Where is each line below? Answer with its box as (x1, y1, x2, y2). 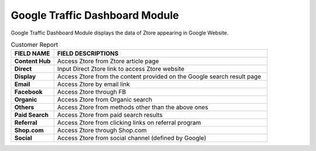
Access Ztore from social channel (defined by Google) (57, 134, 207, 142)
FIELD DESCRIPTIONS (57, 50, 119, 58)
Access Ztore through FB (57, 88, 126, 96)
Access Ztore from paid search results (57, 111, 163, 119)
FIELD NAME (14, 50, 50, 58)
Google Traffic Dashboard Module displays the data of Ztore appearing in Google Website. (11, 29, 229, 36)
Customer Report (11, 41, 59, 49)
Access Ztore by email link (57, 80, 130, 88)
